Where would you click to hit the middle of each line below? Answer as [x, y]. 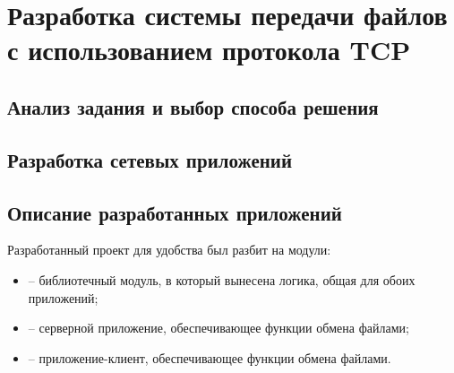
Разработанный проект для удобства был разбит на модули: [169, 250]
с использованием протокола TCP [209, 50]
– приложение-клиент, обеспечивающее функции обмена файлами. [210, 357]
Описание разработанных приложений [175, 212]
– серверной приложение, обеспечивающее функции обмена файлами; [218, 328]
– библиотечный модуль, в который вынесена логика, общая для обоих [222, 279]
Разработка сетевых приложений [150, 159]
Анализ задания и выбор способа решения [193, 106]
